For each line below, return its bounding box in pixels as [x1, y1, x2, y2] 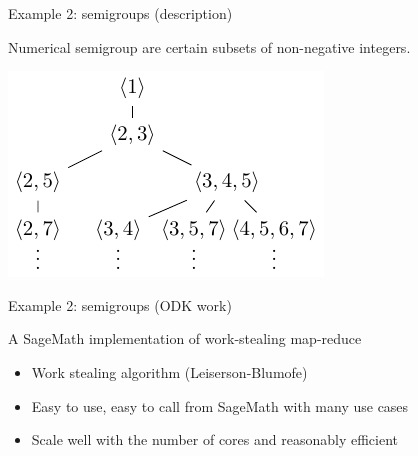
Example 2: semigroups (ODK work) [8, 294, 232, 315]
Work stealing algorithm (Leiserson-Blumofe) [31, 361, 308, 382]
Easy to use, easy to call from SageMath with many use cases [31, 395, 409, 416]
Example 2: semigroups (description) [8, 3, 233, 23]
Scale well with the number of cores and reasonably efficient [31, 429, 398, 450]
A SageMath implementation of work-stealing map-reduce [8, 328, 362, 349]
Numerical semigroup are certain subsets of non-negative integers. [8, 36, 411, 57]
